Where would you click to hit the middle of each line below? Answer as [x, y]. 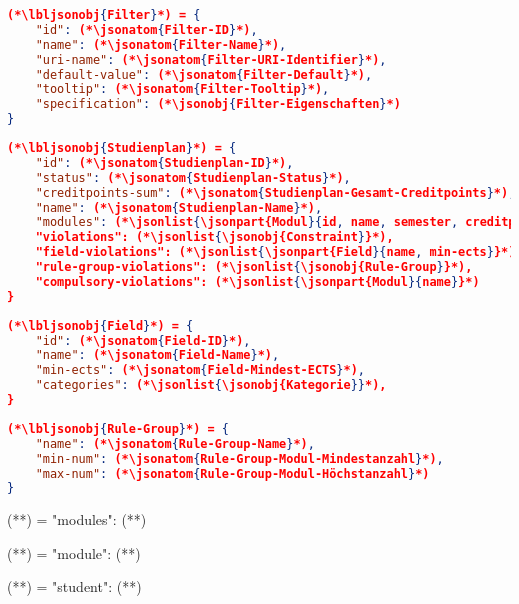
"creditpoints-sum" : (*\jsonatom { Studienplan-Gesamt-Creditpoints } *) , [275, 192]
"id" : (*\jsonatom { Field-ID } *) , [143, 340]
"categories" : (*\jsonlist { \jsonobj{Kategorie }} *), [211, 385]
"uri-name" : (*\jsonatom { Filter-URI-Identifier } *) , [211, 59]
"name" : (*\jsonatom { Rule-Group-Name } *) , [175, 443]
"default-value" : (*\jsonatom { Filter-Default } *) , [204, 74]
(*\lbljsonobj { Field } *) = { [100, 325]
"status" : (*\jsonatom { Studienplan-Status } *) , [193, 177]
